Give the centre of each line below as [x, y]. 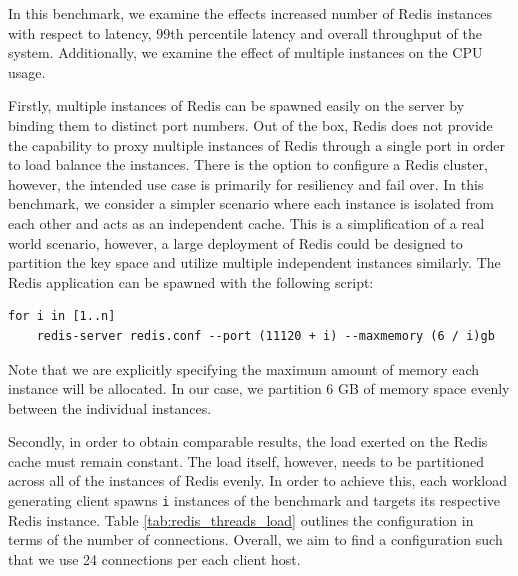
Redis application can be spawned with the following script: [191, 281]
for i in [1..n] [62, 316]
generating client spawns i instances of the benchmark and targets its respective [254, 500]
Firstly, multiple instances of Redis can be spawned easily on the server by [236, 105]
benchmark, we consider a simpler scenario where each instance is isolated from [251, 203]
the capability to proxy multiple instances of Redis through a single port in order [256, 144]
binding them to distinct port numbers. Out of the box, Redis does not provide [250, 124]
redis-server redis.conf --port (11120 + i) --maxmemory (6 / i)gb [265, 335]
